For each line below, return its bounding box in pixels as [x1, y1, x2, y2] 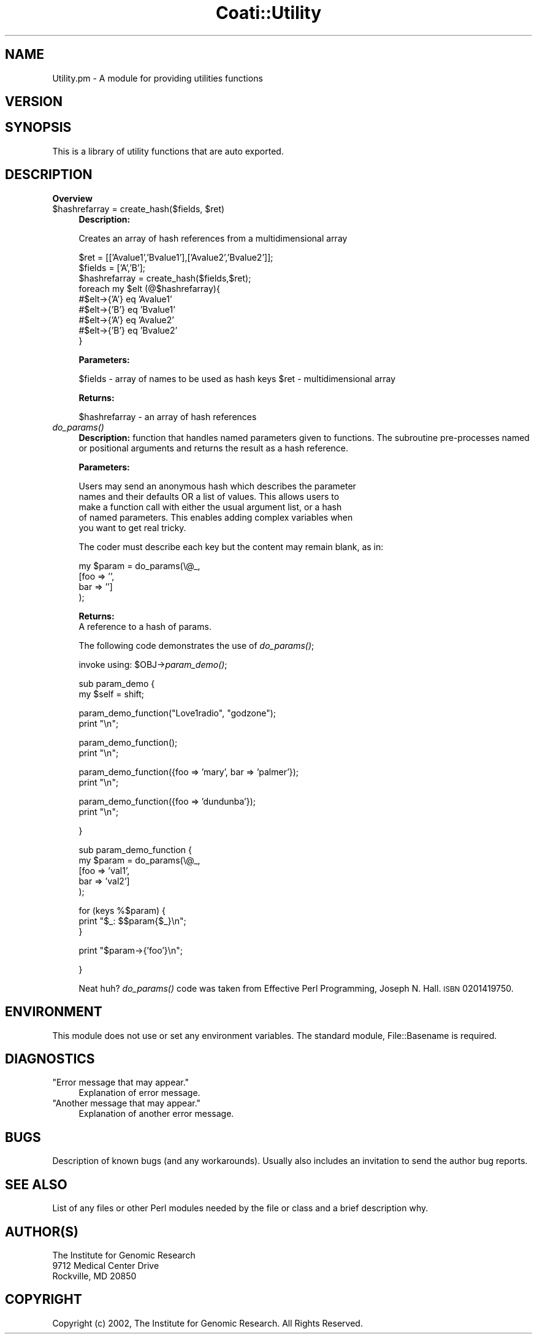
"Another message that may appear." [52, 1098, 201, 1109]
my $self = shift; [78, 688, 145, 699]
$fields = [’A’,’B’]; [78, 262, 145, 273]
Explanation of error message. [78, 1087, 200, 1098]
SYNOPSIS [5, 120, 72, 136]
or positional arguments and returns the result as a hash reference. [78, 442, 349, 453]
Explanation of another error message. [78, 1108, 234, 1119]
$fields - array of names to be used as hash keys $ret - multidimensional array [78, 373, 396, 384]
